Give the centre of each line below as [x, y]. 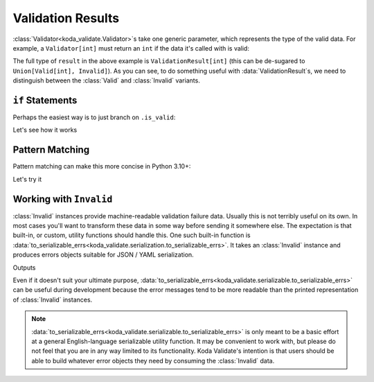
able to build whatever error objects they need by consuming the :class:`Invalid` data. [153, 361]
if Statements [45, 100]
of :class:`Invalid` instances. [53, 299]
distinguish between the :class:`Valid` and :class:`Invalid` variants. [106, 80]
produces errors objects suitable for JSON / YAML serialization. [103, 255]
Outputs [24, 268]
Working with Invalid [63, 199]
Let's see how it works [45, 130]
